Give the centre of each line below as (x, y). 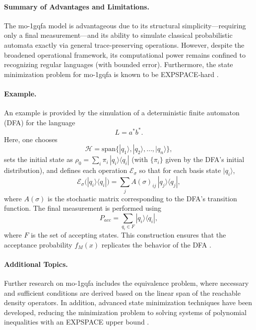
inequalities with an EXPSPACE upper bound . (77, 322)
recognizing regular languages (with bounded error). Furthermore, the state (119, 64)
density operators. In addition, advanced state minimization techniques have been (128, 302)
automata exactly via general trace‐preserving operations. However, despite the (124, 44)
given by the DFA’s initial (205, 159)
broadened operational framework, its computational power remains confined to (125, 54)
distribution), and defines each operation (66, 170)
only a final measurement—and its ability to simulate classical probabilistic (118, 35)
